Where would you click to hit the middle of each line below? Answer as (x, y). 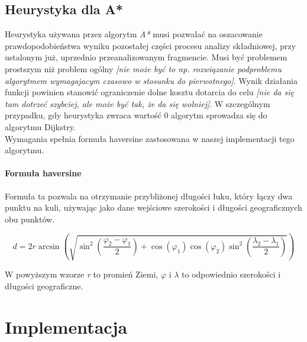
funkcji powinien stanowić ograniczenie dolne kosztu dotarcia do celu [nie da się (149, 92)
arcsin (49, 246)
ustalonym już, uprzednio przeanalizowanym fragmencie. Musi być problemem (146, 57)
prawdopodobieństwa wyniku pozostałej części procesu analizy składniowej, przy (151, 45)
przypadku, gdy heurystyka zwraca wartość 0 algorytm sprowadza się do (136, 115)
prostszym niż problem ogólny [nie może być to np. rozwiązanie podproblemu (143, 68)
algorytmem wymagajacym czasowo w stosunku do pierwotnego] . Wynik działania (151, 80)
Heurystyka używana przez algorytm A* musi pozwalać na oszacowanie (134, 34)
